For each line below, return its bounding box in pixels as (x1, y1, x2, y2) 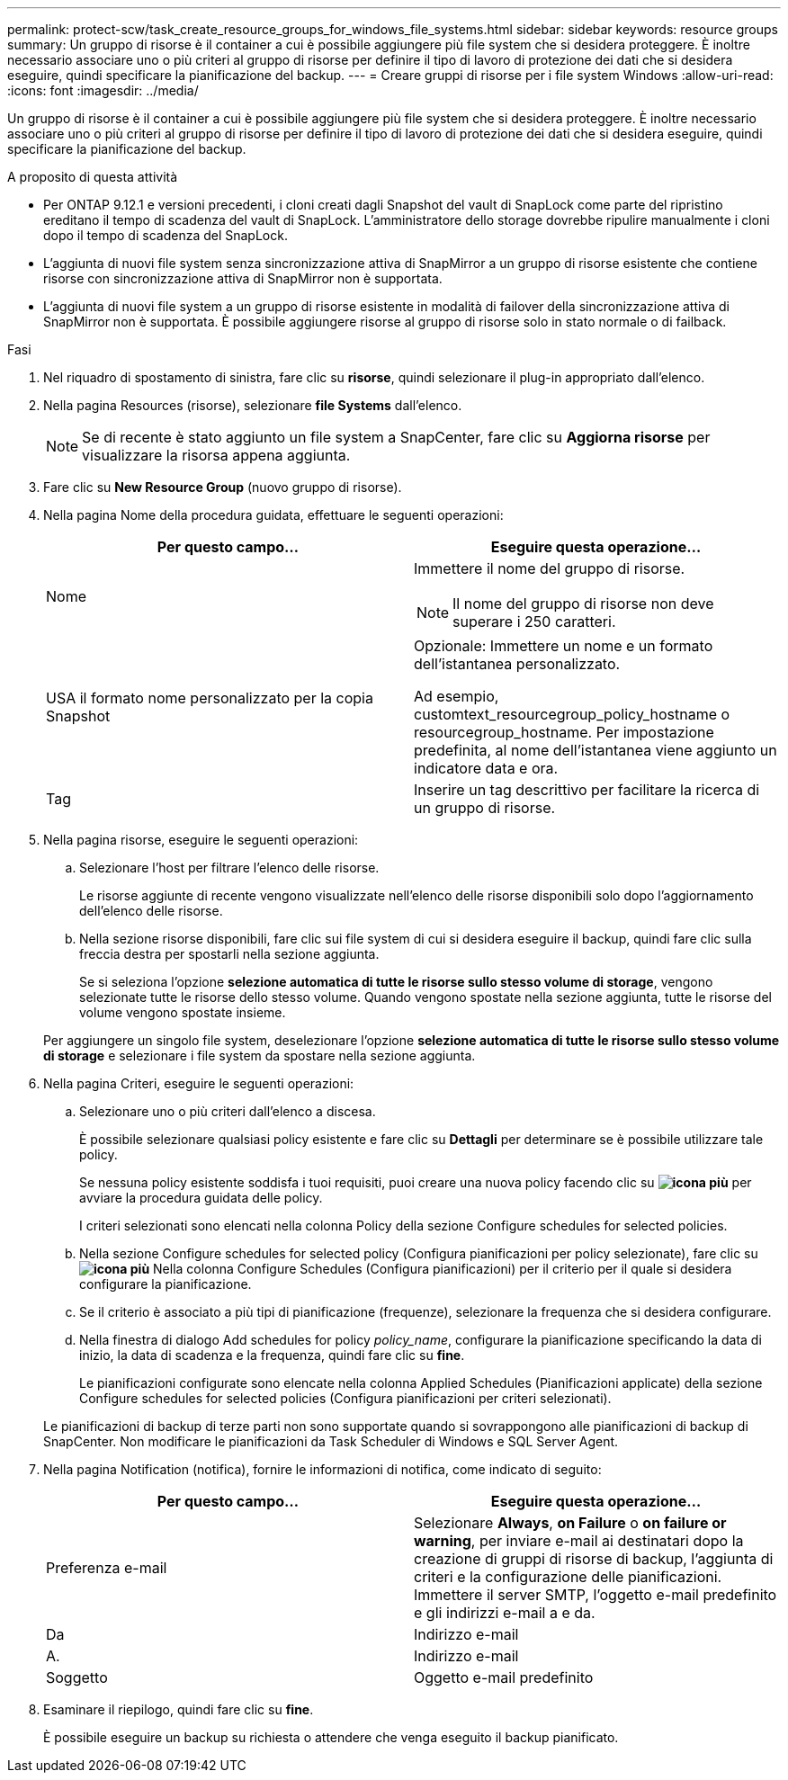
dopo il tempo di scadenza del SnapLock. (43, 228, 288, 243)
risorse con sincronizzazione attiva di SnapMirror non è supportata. (43, 271, 443, 286)
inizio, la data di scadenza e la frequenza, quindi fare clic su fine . (79, 1347, 465, 1363)
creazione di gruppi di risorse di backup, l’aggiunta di (414, 1550, 774, 1568)
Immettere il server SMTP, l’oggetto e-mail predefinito (414, 1586, 777, 1604)
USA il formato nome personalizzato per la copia (46, 689, 373, 707)
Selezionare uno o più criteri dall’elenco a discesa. (79, 1104, 376, 1119)
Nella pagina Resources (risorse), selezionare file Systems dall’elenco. (43, 398, 462, 413)
